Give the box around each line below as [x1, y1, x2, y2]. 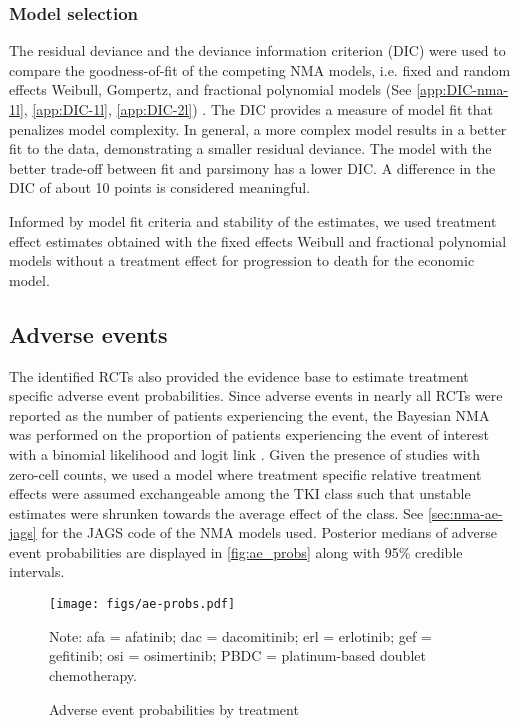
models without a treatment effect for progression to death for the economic [9, 250, 475, 271]
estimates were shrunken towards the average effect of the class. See [9, 502, 424, 523]
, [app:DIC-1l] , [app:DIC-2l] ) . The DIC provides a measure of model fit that [23, 99, 493, 119]
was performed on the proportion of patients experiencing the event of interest [9, 424, 489, 445]
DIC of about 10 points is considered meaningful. [9, 177, 311, 198]
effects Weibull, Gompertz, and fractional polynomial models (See [9, 79, 412, 100]
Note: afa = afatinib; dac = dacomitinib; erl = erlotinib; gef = [49, 625, 432, 646]
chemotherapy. [49, 664, 137, 685]
